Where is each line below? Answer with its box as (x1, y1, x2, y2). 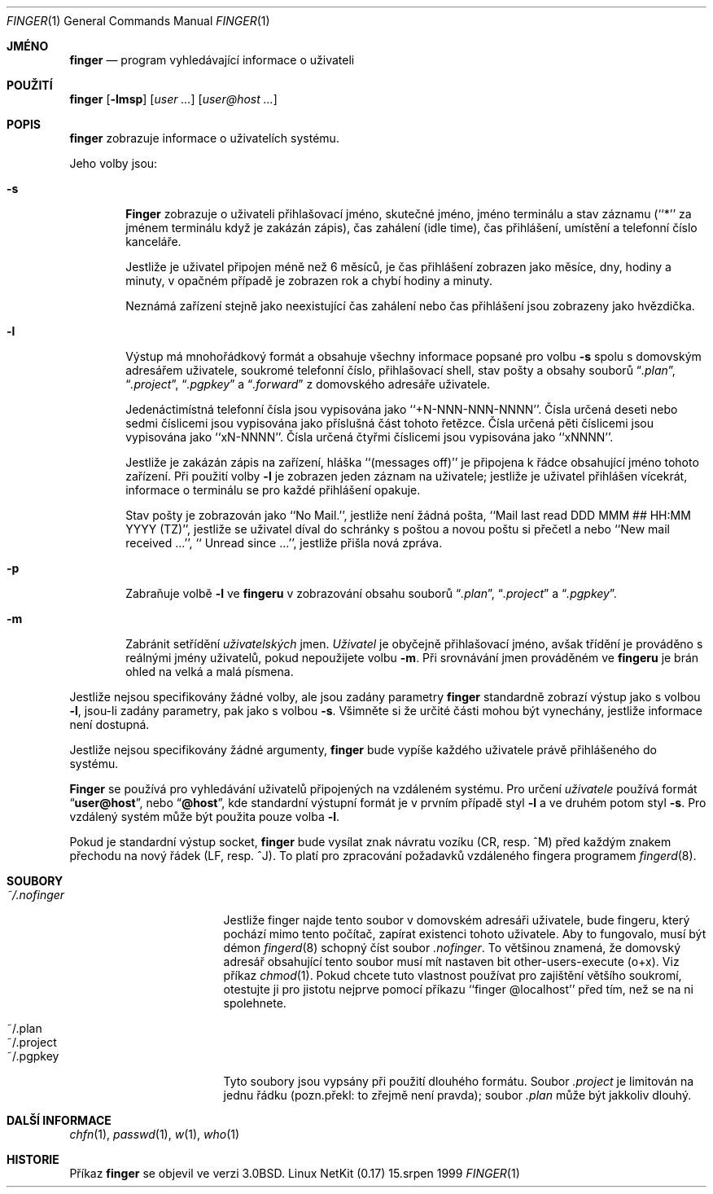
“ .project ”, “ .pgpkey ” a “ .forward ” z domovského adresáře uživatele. (125, 377, 491, 391)
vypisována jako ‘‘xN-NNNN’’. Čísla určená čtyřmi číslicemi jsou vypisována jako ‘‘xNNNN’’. (125, 430, 614, 444)
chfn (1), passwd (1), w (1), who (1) (69, 1127, 240, 1141)
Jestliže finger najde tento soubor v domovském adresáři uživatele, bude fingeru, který (223, 913, 690, 927)
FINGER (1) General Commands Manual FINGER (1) (7, 14, 270, 28)
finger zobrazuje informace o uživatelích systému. (69, 131, 339, 145)
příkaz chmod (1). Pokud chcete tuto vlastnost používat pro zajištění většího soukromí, (223, 968, 682, 982)
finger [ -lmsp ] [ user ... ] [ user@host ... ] (69, 92, 278, 106)
